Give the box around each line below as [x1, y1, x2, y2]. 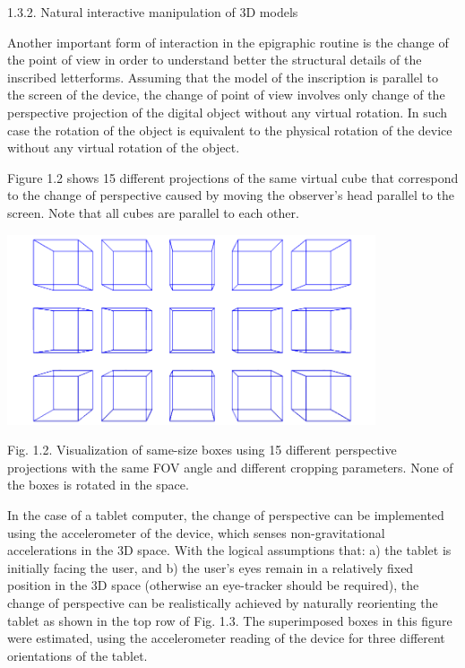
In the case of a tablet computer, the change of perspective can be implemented [7, 505, 444, 524]
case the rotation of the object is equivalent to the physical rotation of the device [7, 120, 452, 139]
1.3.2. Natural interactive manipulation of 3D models [7, 3, 298, 21]
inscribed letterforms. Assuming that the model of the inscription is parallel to [7, 67, 438, 86]
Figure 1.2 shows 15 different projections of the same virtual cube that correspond [7, 168, 459, 187]
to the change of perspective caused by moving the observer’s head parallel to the [7, 186, 454, 204]
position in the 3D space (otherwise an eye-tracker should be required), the [7, 576, 419, 594]
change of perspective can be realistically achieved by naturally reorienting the [7, 593, 438, 612]
